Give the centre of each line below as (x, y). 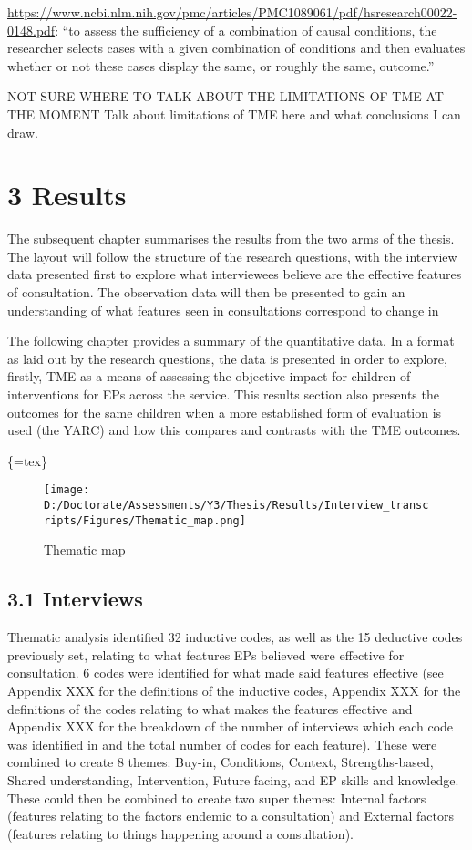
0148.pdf (31, 30)
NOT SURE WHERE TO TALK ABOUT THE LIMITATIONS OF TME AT (226, 96)
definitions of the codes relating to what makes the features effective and (210, 708)
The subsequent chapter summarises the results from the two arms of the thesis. (231, 238)
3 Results (67, 195)
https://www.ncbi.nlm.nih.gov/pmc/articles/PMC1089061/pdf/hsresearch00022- (232, 12)
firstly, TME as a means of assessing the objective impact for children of (209, 376)
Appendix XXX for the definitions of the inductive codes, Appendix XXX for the (234, 690)
